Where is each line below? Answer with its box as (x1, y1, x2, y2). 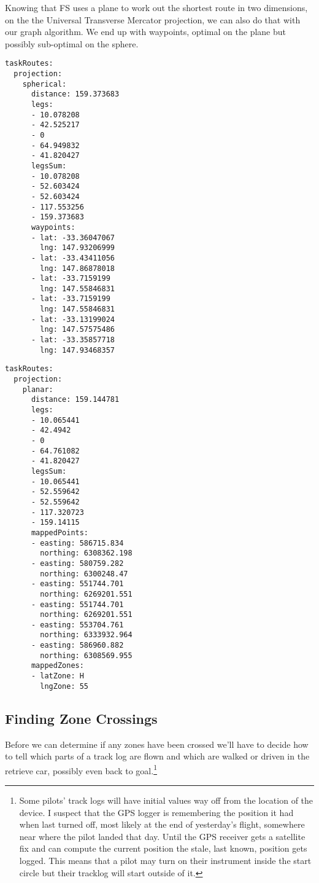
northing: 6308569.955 (40, 651, 133, 660)
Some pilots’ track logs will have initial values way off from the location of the (19, 794, 313, 807)
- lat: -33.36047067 (31, 233, 115, 242)
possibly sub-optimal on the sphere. (5, 37, 139, 50)
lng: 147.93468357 (40, 345, 115, 355)
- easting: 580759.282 (31, 559, 124, 568)
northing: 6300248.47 (40, 569, 128, 578)
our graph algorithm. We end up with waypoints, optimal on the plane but (5, 25, 286, 38)
